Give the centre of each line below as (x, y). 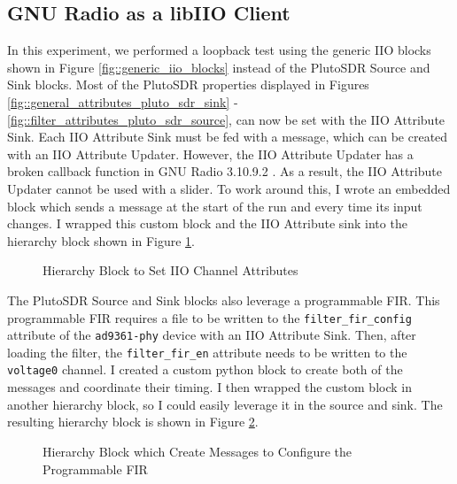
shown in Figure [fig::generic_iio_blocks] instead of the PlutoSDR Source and (219, 67)
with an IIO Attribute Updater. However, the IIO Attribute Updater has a (210, 154)
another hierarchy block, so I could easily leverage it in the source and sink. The (225, 404)
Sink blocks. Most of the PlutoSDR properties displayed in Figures (188, 85)
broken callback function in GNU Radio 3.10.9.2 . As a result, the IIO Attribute (225, 171)
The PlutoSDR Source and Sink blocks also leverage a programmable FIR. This (224, 300)
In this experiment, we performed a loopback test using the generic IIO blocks (219, 50)
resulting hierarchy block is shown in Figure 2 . (133, 422)
